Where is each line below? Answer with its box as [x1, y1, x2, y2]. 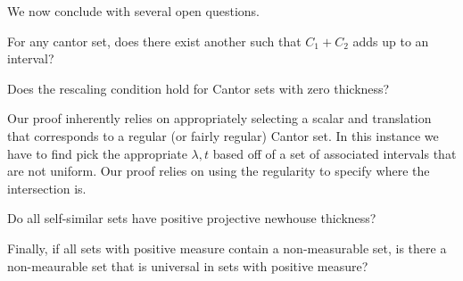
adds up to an [352, 31, 429, 50]
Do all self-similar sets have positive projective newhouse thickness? [7, 209, 376, 227]
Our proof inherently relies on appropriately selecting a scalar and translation [7, 109, 432, 128]
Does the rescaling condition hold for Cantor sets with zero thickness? [7, 79, 390, 97]
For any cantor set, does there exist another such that [7, 31, 302, 50]
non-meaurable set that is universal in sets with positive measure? [7, 256, 368, 275]
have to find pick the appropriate [7, 144, 187, 162]
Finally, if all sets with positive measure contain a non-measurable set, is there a [7, 238, 447, 257]
